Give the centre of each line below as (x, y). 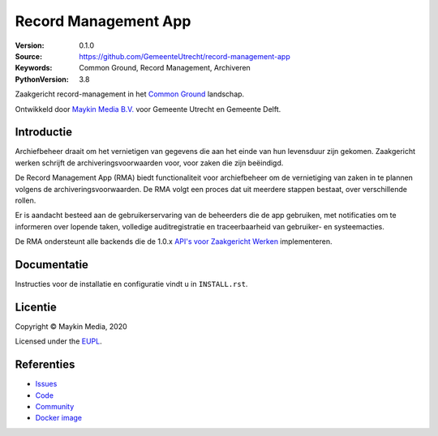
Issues (46, 384)
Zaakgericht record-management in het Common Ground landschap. (130, 94)
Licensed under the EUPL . (58, 341)
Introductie (44, 133)
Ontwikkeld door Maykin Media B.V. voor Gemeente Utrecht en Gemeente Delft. (148, 109)
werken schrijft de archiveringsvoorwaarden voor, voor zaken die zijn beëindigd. (149, 163)
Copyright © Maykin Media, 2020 (71, 326)
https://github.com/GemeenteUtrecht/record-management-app (185, 56)
